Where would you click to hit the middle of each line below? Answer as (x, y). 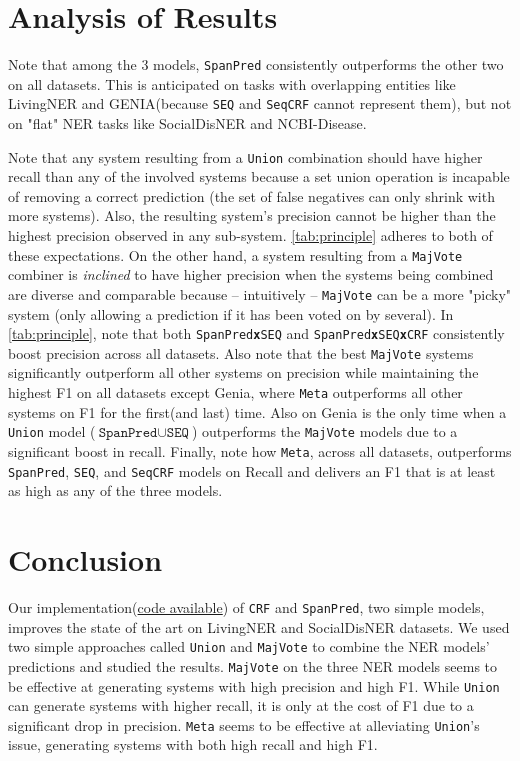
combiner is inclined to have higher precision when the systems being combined (251, 274)
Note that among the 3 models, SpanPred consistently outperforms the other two (256, 64)
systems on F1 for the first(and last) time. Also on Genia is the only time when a (257, 411)
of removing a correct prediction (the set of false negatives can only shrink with (251, 195)
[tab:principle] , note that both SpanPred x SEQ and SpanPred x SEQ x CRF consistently (256, 333)
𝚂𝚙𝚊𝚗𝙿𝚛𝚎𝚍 (128, 433)
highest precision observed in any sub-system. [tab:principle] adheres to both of (250, 235)
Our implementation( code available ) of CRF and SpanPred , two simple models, (246, 607)
